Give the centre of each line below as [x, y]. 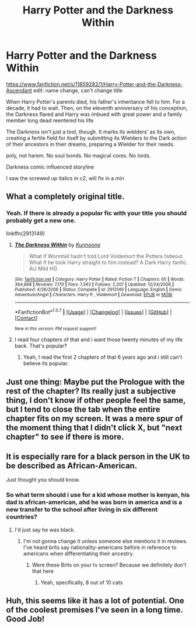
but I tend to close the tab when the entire [83, 409]
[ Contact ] [26, 318]
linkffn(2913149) [26, 233]
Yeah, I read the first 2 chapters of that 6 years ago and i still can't [103, 357]
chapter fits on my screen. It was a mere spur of [94, 418]
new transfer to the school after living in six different [82, 510]
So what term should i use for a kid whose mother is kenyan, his [98, 495]
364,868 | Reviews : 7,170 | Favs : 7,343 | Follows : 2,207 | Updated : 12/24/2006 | [94, 284]
